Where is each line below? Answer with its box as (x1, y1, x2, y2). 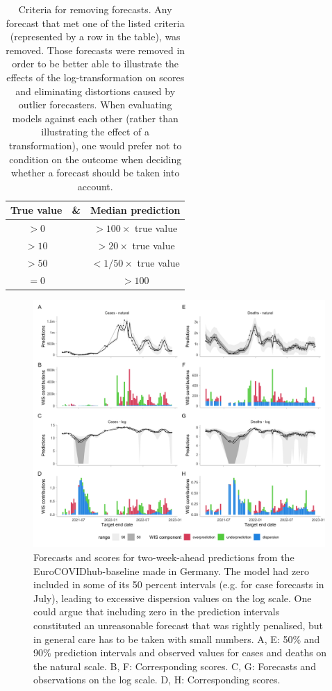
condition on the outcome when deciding (9, 151, 182, 166)
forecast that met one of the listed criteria (6, 15, 185, 30)
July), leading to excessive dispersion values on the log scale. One (33, 590, 312, 605)
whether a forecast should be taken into (10, 165, 180, 180)
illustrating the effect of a (41, 124, 150, 139)
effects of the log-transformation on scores (6, 69, 185, 84)
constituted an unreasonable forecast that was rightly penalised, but (33, 617, 324, 632)
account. (77, 178, 113, 193)
